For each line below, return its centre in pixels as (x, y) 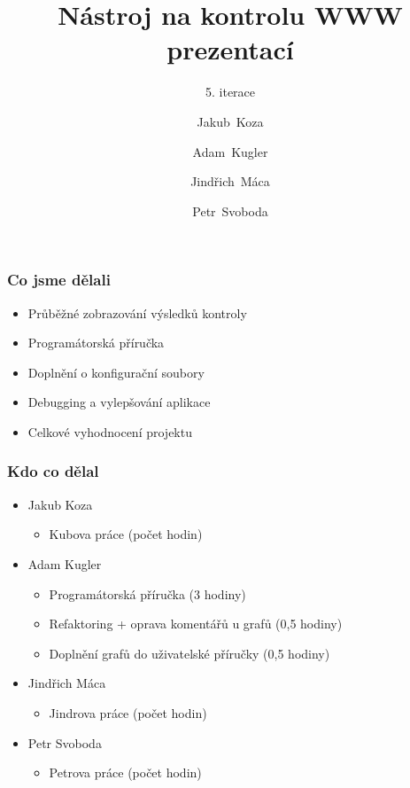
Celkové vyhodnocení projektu (110, 431)
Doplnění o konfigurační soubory (116, 372)
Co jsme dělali (59, 280)
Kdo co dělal (53, 471)
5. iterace (230, 92)
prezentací (230, 49)
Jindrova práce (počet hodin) (128, 712)
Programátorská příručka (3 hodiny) (147, 593)
